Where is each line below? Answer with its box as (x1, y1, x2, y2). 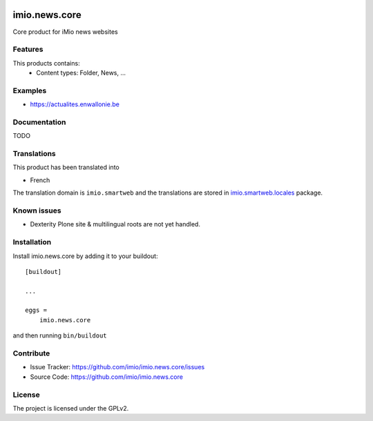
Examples (12, 86, 47, 95)
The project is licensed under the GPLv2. (12, 404, 129, 412)
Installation (12, 237, 52, 247)
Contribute (12, 349, 50, 358)
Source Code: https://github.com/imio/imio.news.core (30, 373, 183, 381)
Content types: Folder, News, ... (36, 69, 126, 77)
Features (12, 45, 44, 55)
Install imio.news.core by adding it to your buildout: (12, 252, 158, 260)
